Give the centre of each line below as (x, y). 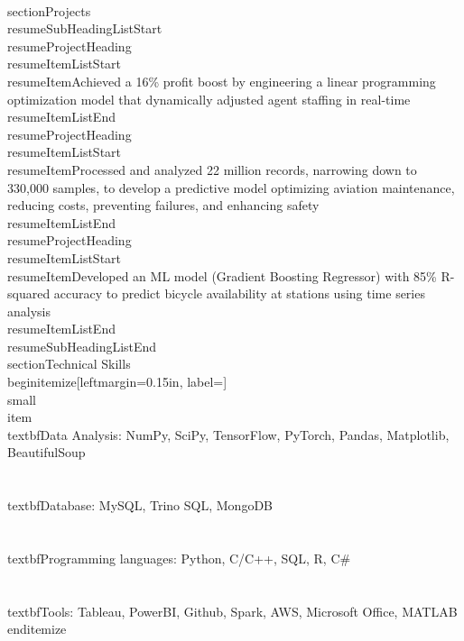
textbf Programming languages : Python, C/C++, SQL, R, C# (179, 558)
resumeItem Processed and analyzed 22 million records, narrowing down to (212, 169)
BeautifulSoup (46, 452)
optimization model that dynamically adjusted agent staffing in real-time (209, 99)
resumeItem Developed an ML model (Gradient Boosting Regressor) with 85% (222, 275)
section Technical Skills (69, 364)
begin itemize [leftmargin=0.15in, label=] (117, 382)
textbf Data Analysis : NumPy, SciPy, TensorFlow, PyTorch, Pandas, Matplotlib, (228, 434)
